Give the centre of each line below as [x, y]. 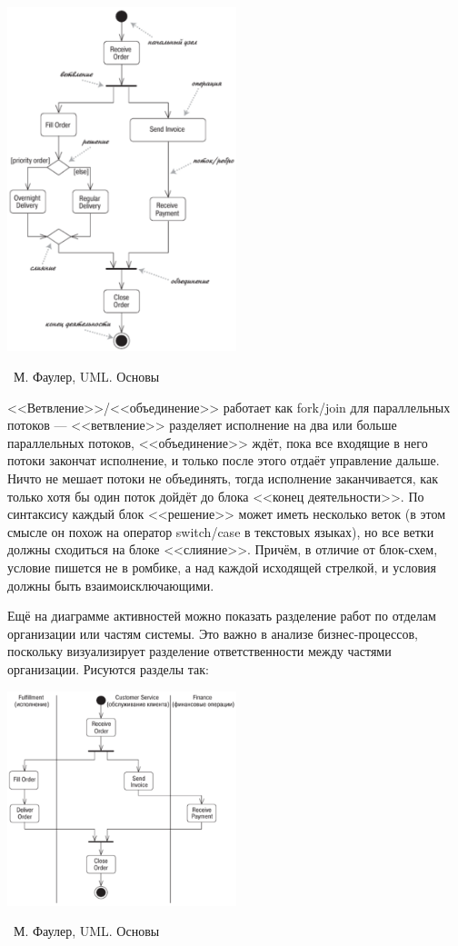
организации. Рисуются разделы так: [108, 668]
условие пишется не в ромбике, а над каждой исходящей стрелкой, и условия [222, 567]
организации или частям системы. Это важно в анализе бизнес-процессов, [213, 633]
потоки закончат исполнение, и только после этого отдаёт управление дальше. [224, 460]
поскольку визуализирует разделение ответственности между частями [199, 651]
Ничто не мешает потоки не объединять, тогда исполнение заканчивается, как [223, 478]
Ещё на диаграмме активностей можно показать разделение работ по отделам [222, 616]
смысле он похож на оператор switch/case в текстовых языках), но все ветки [221, 531]
